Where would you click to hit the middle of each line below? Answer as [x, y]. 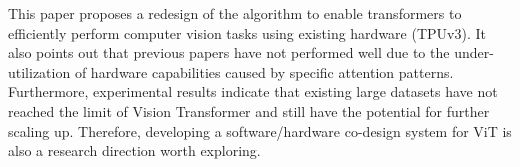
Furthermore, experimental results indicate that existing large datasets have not [253, 91]
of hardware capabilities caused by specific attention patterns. [264, 71]
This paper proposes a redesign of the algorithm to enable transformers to [235, 13]
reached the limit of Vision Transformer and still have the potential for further [249, 110]
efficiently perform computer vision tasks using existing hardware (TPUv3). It [247, 32]
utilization [39, 71]
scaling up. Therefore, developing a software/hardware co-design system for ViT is [260, 130]
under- [474, 52]
